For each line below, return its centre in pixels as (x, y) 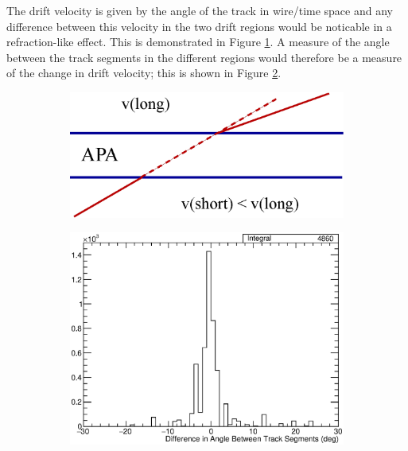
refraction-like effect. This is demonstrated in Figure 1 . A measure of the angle (198, 42)
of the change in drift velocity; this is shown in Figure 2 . (144, 73)
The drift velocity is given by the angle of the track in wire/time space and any (200, 10)
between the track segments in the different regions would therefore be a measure (204, 57)
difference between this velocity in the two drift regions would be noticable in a (199, 26)
